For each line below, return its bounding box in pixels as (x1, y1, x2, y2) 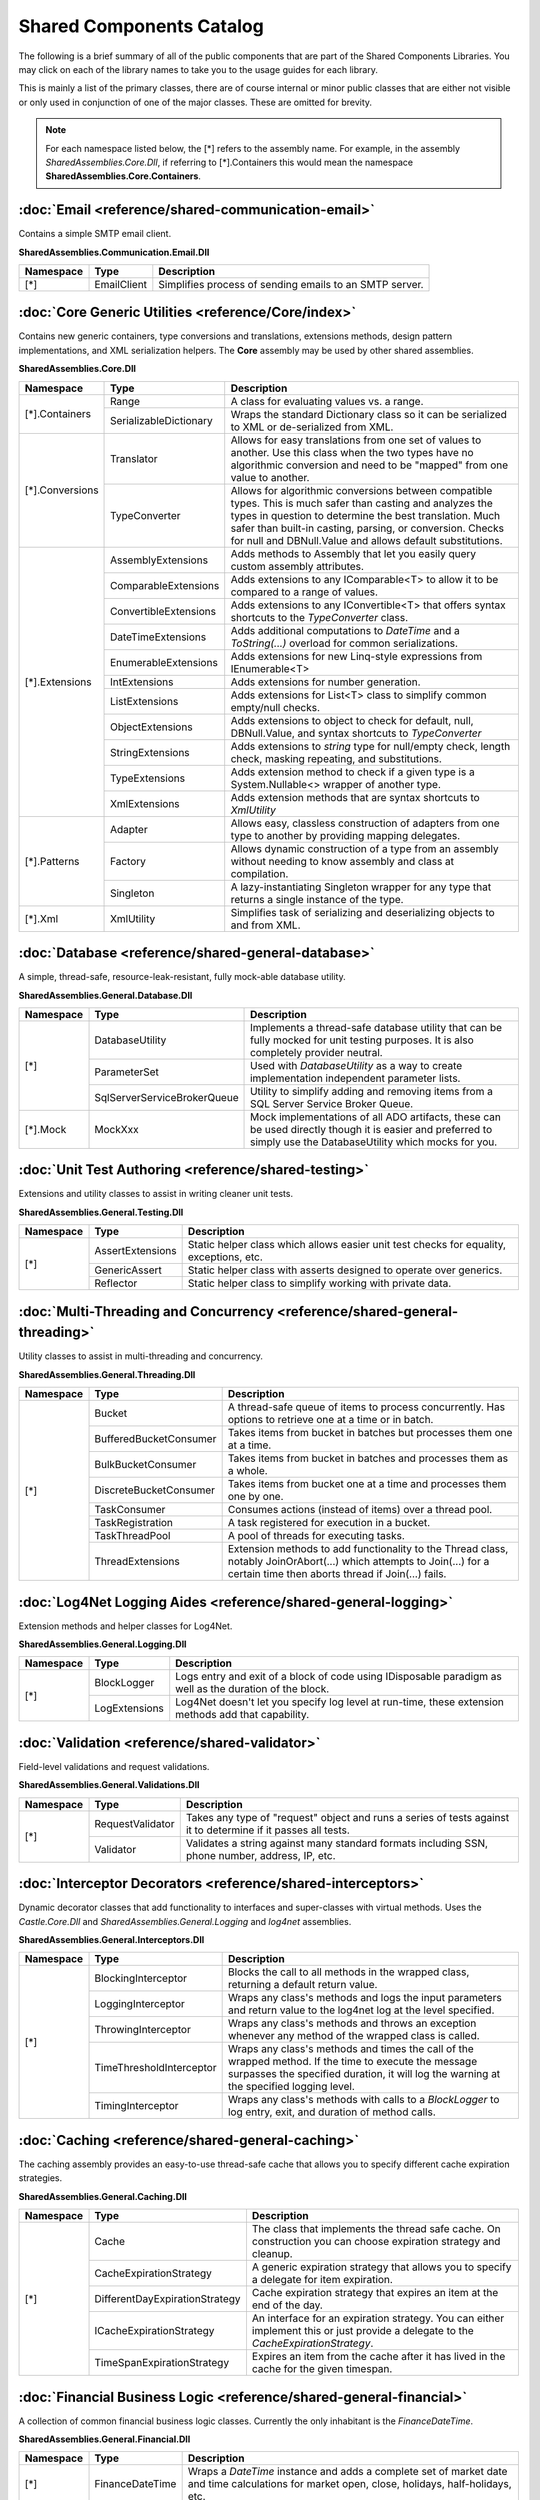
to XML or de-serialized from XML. (230, 420, 394, 434)
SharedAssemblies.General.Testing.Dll (18, 1206, 184, 1218)
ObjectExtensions (110, 720, 194, 734)
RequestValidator (94, 1816, 175, 1830)
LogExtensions (94, 1701, 165, 1715)
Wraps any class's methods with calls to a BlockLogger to (227, 2093, 500, 2107)
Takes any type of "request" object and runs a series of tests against (185, 1810, 510, 1824)
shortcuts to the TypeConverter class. (230, 610, 409, 624)
